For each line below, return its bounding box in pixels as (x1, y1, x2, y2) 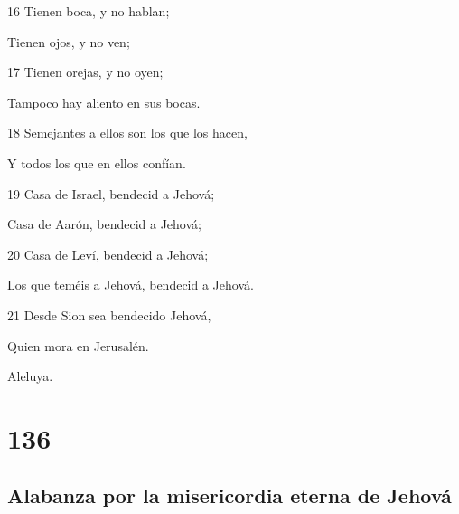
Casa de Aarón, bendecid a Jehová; (7, 214, 201, 233)
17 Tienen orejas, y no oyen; (7, 62, 164, 81)
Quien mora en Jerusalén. (7, 336, 149, 355)
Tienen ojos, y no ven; (7, 32, 130, 51)
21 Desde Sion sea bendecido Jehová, (7, 305, 211, 324)
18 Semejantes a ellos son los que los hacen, (7, 123, 248, 142)
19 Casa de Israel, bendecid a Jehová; (7, 184, 215, 203)
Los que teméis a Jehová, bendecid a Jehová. (7, 275, 254, 294)
